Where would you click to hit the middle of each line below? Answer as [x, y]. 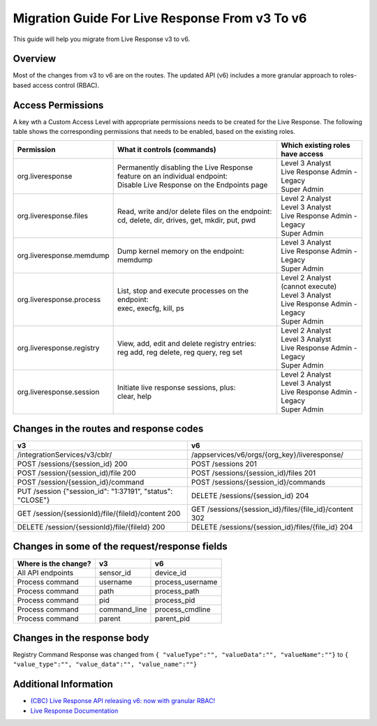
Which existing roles [315, 145]
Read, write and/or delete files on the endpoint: [194, 211]
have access [302, 153]
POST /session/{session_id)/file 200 [76, 473]
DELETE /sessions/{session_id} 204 [250, 496]
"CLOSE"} [34, 500]
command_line [123, 609]
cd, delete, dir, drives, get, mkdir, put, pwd [186, 220]
